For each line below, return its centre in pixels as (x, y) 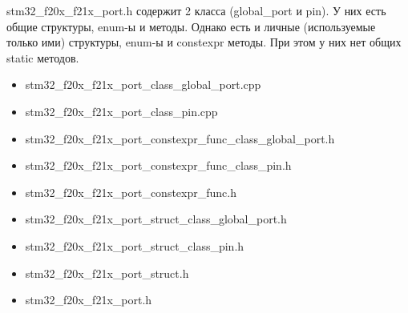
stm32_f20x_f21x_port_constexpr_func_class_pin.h (158, 165)
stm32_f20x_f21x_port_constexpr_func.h (131, 192)
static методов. (43, 57)
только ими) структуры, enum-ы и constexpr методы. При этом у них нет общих (204, 42)
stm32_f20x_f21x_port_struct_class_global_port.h (156, 219)
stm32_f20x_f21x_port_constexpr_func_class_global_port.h (180, 138)
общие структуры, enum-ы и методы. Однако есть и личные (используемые (191, 26)
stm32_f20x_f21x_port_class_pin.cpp (121, 111)
